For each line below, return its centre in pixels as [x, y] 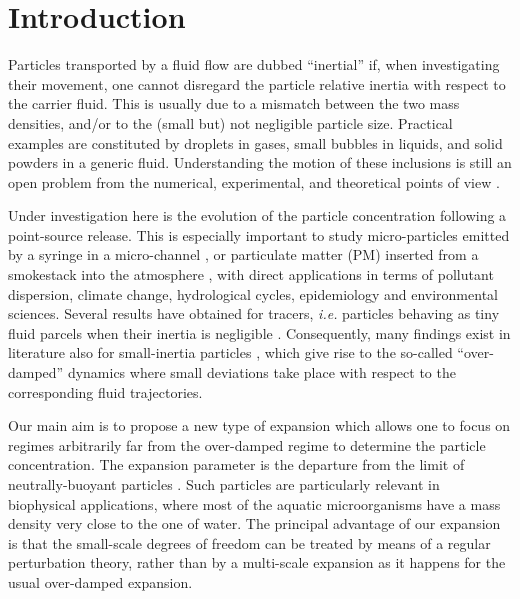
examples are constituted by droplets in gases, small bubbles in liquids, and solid [255, 142]
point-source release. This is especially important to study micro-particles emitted [259, 234]
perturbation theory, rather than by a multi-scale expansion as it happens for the [257, 562]
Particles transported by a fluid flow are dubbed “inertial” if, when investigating [254, 64]
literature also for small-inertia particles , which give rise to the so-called [230, 352]
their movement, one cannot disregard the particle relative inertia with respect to [257, 83]
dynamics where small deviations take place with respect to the [261, 372]
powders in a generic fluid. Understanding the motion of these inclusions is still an [260, 162]
